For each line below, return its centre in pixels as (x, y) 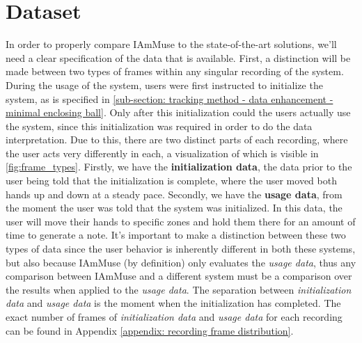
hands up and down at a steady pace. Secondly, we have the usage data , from (174, 194)
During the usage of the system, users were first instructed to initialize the (164, 85)
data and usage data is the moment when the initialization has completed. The (173, 303)
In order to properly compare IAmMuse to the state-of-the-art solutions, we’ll (171, 44)
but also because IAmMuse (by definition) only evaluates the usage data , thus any (181, 262)
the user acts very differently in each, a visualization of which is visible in (162, 153)
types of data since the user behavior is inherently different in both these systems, (181, 249)
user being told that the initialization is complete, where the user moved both (171, 181)
